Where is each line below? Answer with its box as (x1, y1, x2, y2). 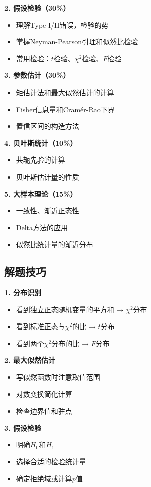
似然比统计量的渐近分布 (16, 239, 93, 250)
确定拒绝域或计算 (16, 473, 72, 483)
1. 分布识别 (4, 287, 41, 298)
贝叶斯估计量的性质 (16, 171, 79, 182)
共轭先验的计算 (16, 154, 65, 165)
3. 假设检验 (4, 422, 41, 433)
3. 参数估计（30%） (4, 70, 70, 80)
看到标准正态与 (16, 321, 65, 332)
